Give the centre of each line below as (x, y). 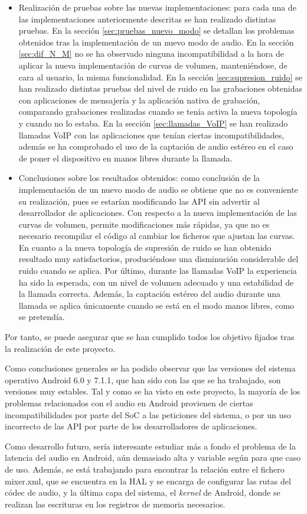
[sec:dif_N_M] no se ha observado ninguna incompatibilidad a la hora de (151, 54)
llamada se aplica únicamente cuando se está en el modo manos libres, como (156, 305)
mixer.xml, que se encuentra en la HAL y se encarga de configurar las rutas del (148, 481)
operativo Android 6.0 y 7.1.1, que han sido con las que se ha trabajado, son (143, 379)
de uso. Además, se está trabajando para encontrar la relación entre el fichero (145, 469)
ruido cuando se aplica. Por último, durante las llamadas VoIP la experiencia (158, 271)
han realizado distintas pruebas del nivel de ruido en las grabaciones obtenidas (160, 88)
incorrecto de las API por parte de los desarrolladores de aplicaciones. (131, 426)
